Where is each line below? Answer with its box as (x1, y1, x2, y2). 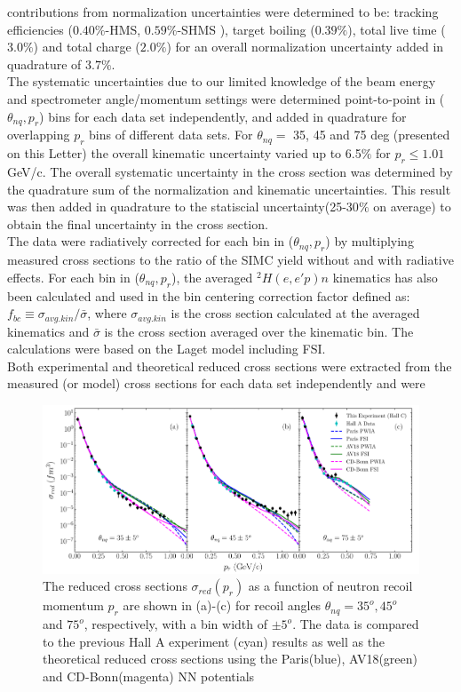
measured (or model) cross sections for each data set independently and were (7, 374, 425, 393)
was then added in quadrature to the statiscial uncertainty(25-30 (7, 197, 359, 216)
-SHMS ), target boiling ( (177, 20, 315, 38)
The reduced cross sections (43, 577, 187, 595)
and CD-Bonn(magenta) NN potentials (43, 666, 255, 685)
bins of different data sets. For (89, 125, 253, 144)
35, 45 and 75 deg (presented (293, 125, 450, 144)
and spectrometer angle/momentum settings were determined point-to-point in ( (7, 89, 445, 107)
